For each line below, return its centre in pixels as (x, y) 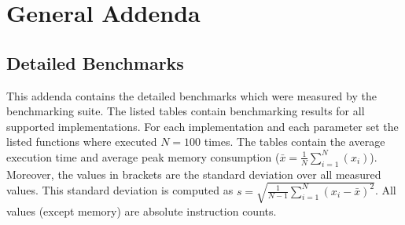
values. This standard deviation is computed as (120, 190)
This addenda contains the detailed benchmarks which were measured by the (191, 95)
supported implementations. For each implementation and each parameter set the (202, 126)
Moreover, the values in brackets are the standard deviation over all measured (194, 174)
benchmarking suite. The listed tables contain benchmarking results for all (186, 111)
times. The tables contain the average (295, 142)
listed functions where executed (82, 142)
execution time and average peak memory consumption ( (143, 156)
